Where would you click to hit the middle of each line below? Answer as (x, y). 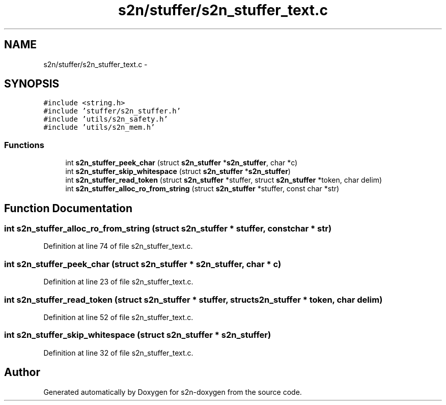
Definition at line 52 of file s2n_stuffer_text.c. (118, 317)
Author (22, 372)
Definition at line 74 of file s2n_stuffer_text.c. (118, 246)
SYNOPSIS (32, 84)
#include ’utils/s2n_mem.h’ (99, 127)
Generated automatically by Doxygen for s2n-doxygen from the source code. (173, 392)
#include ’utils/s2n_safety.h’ (106, 119)
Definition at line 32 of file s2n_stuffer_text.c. (118, 353)
